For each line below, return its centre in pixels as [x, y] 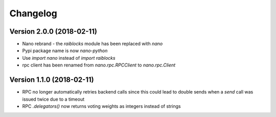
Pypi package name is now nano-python [65, 51]
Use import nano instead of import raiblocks [69, 58]
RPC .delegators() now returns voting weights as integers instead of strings [101, 106]
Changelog [33, 13]
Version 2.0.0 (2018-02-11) [53, 31]
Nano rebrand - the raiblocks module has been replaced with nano [93, 44]
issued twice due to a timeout [53, 99]
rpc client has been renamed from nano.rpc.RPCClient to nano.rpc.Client [99, 65]
